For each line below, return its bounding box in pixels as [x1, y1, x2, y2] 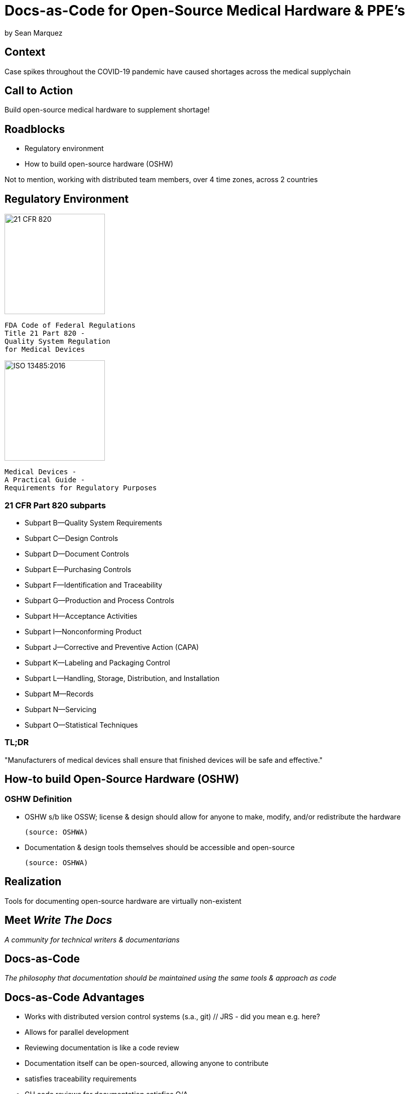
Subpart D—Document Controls [25, 549, 129, 558]
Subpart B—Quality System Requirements [25, 518, 162, 527]
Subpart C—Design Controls [25, 533, 118, 542]
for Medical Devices [5, 345, 85, 354]
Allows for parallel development [25, 1028, 129, 1037]
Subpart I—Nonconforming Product [25, 627, 142, 636]
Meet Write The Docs [5, 914, 112, 927]
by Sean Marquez [5, 28, 63, 37]
